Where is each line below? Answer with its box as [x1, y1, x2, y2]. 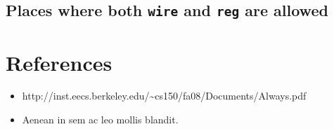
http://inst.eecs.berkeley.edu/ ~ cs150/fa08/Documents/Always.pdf [22, 88, 307, 103]
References [6, 48, 113, 76]
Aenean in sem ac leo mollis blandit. [22, 112, 179, 127]
